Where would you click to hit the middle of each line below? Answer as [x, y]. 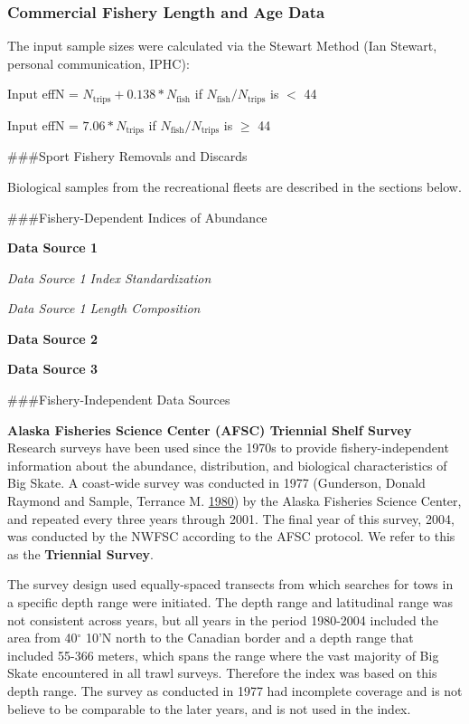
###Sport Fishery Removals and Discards [127, 156]
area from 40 [42, 638]
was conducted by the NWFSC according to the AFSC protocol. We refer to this [231, 536]
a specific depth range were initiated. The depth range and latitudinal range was [230, 602]
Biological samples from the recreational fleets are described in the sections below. [234, 186]
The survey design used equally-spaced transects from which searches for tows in [230, 584]
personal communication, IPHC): [98, 63]
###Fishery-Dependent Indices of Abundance [137, 217]
